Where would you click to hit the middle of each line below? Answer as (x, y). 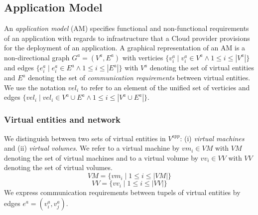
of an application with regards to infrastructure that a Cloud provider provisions (127, 38)
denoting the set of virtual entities (202, 68)
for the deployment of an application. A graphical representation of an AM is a (125, 48)
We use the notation (35, 87)
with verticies (143, 57)
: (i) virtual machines (212, 138)
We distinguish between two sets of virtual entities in (85, 138)
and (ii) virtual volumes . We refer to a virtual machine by (92, 148)
